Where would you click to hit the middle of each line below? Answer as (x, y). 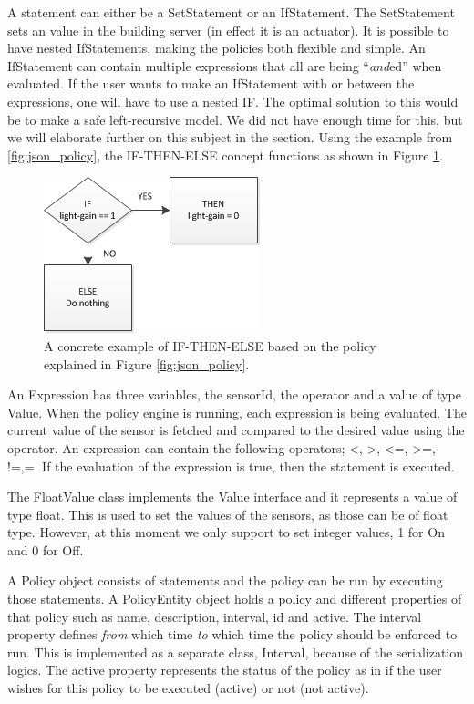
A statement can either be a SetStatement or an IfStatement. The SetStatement (231, 12)
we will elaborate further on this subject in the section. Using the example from (230, 137)
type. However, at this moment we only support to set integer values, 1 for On (226, 532)
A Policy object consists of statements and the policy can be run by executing (225, 580)
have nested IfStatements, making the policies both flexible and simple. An (216, 48)
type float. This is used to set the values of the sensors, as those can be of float (228, 514)
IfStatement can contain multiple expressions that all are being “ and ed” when (225, 65)
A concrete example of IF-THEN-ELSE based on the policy (210, 345)
